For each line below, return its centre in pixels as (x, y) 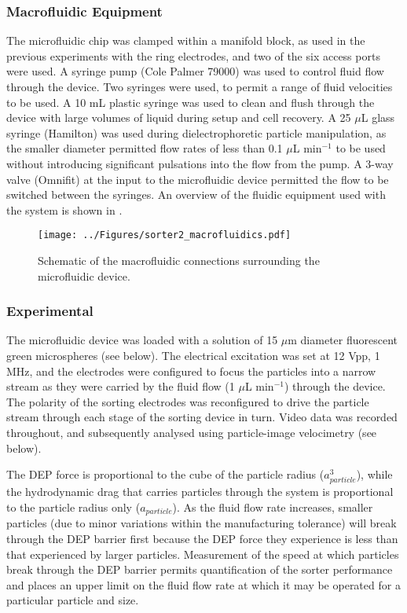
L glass (378, 117)
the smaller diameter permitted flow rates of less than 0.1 (145, 148)
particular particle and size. (73, 600)
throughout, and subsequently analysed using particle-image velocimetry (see (192, 432)
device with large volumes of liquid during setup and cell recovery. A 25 (179, 117)
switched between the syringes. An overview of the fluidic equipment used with (196, 195)
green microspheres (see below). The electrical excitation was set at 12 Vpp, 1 (193, 355)
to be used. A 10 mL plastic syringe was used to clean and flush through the (191, 102)
